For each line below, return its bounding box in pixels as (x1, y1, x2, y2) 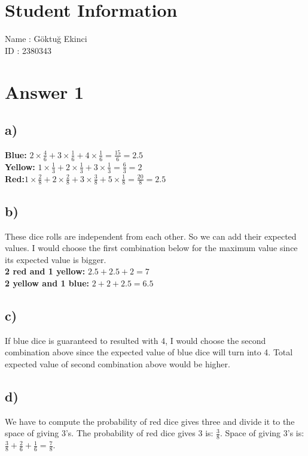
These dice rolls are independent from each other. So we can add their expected (5, 229, 297, 242)
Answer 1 (5, 79, 84, 104)
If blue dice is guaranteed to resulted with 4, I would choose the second (5, 334, 266, 346)
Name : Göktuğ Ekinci (5, 32, 87, 45)
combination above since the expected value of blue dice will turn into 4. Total (5, 346, 293, 358)
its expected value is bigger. (5, 253, 106, 265)
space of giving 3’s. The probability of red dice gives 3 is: (5, 427, 214, 439)
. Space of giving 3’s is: (220, 427, 304, 439)
